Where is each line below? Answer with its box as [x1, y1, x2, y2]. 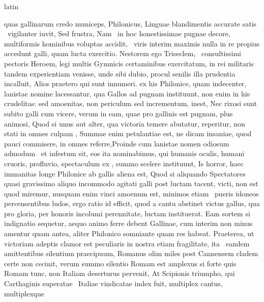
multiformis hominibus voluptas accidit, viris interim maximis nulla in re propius [4, 38, 260, 48]
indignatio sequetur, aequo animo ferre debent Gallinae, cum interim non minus [4, 218, 253, 229]
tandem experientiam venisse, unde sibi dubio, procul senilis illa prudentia [4, 68, 236, 79]
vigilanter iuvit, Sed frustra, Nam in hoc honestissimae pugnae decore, [7, 28, 230, 39]
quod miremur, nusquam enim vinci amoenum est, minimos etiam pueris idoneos [4, 188, 259, 198]
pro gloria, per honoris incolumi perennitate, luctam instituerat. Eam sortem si [4, 208, 250, 218]
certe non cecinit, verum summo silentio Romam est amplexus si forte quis [4, 258, 237, 268]
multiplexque [4, 288, 44, 298]
